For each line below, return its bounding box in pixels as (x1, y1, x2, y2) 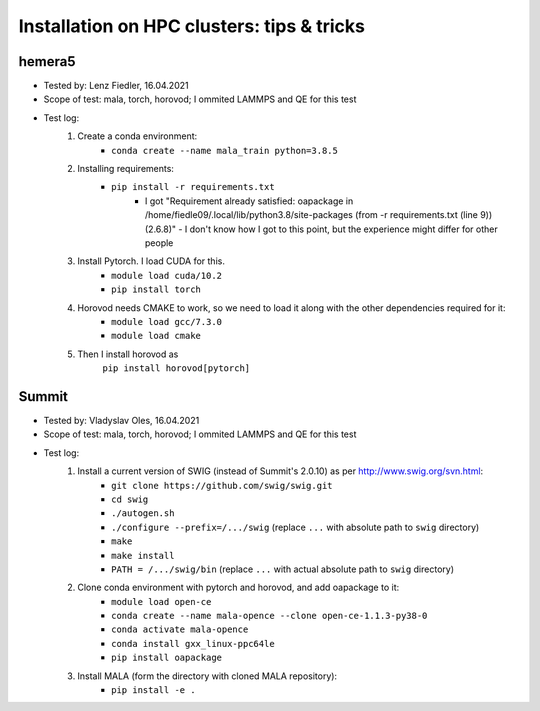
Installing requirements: (77, 163, 175, 175)
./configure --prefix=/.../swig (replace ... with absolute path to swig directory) (111, 521, 480, 533)
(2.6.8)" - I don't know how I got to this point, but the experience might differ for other (145, 223, 499, 235)
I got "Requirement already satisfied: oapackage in (145, 195, 354, 207)
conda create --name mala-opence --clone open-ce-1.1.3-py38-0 (111, 610, 428, 622)
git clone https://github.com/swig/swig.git (111, 480, 334, 491)
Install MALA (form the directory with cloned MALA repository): (77, 670, 338, 682)
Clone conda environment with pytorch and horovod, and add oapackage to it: (77, 581, 400, 594)
